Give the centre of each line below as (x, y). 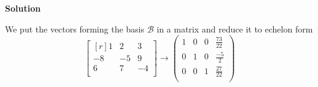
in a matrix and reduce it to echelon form (235, 28)
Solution (23, 8)
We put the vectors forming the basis (75, 28)
